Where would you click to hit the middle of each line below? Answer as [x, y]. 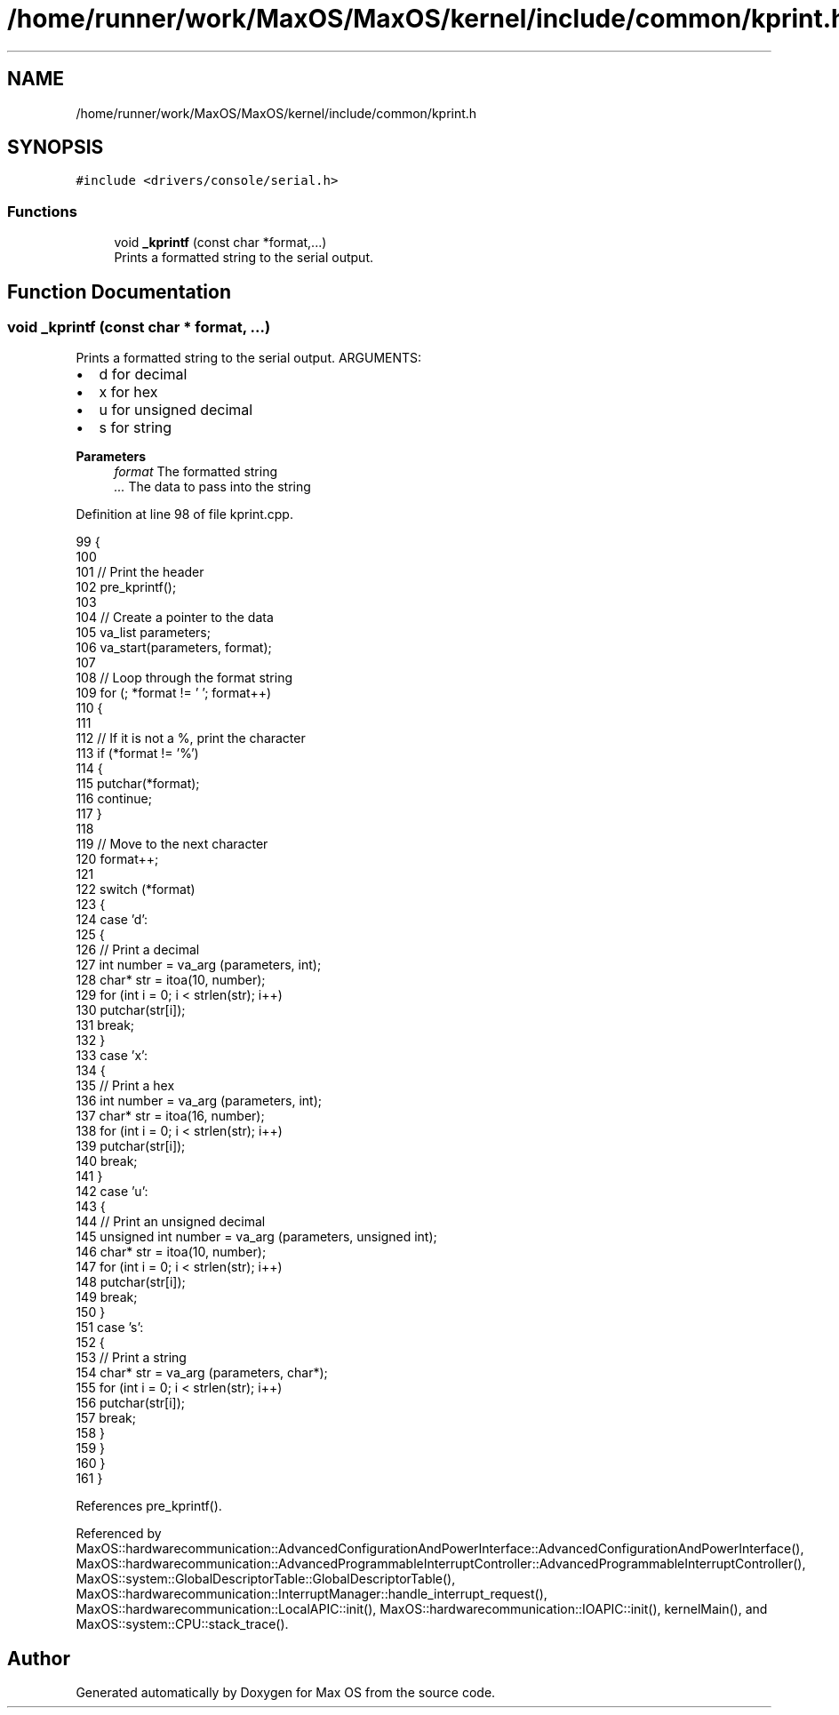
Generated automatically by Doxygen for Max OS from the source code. [286, 1693]
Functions [42, 211]
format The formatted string [196, 472]
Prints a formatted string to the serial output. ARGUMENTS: [249, 358]
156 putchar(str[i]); [130, 1403]
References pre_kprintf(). [149, 1506]
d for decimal [143, 375]
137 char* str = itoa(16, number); [170, 1116]
